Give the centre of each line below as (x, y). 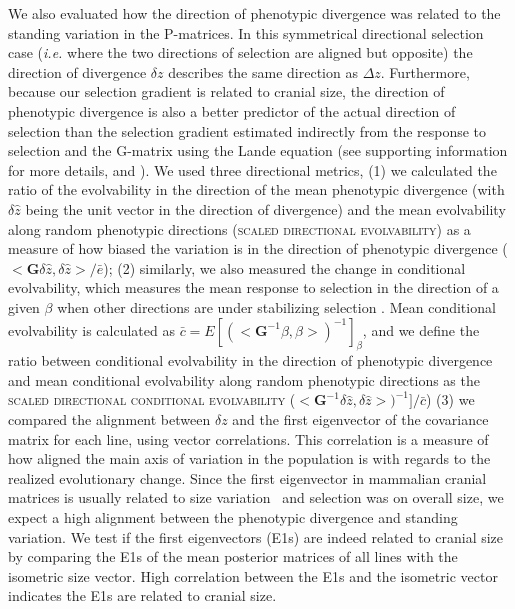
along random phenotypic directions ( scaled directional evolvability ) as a (239, 228)
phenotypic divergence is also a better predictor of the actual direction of (232, 110)
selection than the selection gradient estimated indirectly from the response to (247, 130)
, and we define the (421, 329)
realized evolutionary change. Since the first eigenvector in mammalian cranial (247, 477)
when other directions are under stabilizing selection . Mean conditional (276, 306)
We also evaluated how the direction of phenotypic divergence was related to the (254, 13)
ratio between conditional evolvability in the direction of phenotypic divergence (250, 360)
